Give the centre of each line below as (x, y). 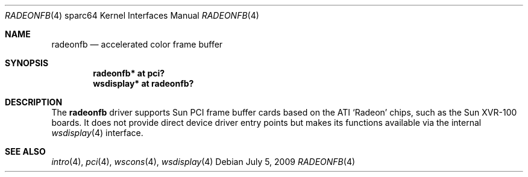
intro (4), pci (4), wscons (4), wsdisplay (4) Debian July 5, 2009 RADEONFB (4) (203, 162)
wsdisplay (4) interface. (97, 133)
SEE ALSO (25, 151)
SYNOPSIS (27, 63)
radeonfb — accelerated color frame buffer (137, 44)
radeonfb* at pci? (129, 73)
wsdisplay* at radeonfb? (143, 83)
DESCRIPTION (34, 102)
